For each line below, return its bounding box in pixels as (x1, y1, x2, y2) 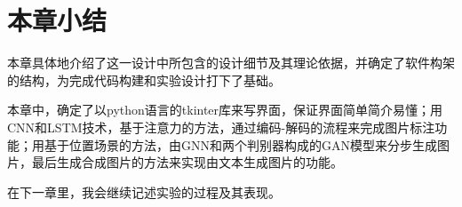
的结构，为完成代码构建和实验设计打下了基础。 (7, 70, 281, 89)
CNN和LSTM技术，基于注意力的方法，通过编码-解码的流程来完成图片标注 (7, 117, 435, 136)
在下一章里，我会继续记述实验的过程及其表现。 (7, 182, 281, 201)
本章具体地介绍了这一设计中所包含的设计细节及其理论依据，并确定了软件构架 (7, 53, 455, 72)
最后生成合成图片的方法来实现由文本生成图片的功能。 (31, 153, 343, 171)
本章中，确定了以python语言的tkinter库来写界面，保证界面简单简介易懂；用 (7, 100, 443, 119)
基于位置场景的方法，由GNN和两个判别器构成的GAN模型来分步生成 (44, 135, 437, 154)
